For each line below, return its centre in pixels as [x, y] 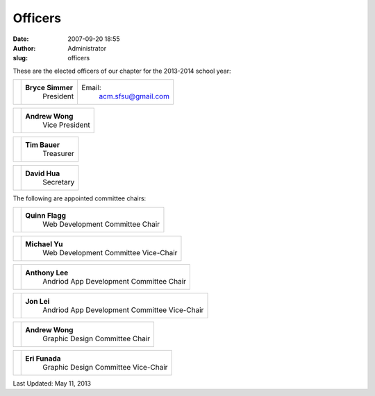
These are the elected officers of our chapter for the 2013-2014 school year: [122, 71]
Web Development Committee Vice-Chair [110, 252]
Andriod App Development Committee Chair [115, 281]
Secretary [59, 182]
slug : [20, 58]
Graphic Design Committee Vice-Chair [105, 367]
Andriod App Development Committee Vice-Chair [123, 310]
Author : [24, 48]
